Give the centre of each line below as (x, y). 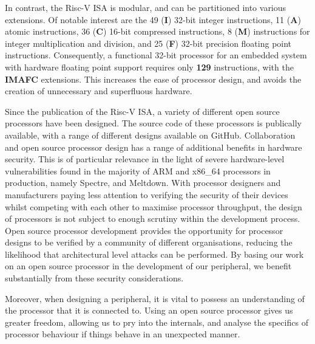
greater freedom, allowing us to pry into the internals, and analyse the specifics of (157, 322)
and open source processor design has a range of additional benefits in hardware (154, 147)
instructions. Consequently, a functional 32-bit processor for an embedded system (156, 55)
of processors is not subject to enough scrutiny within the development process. (153, 218)
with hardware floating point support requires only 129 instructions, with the (149, 67)
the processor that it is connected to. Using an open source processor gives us (149, 310)
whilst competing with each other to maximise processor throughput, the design (154, 206)
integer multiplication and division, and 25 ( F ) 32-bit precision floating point (148, 43)
